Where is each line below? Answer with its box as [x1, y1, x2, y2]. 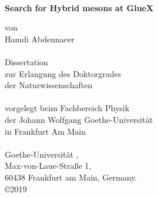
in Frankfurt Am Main [5, 125, 86, 137]
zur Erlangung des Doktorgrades [5, 67, 122, 79]
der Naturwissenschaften [5, 79, 93, 91]
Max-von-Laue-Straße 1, [5, 159, 92, 172]
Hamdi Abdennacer [5, 32, 75, 45]
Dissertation [5, 55, 48, 68]
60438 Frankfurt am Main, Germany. [5, 171, 137, 183]
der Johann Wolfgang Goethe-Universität [5, 113, 153, 125]
